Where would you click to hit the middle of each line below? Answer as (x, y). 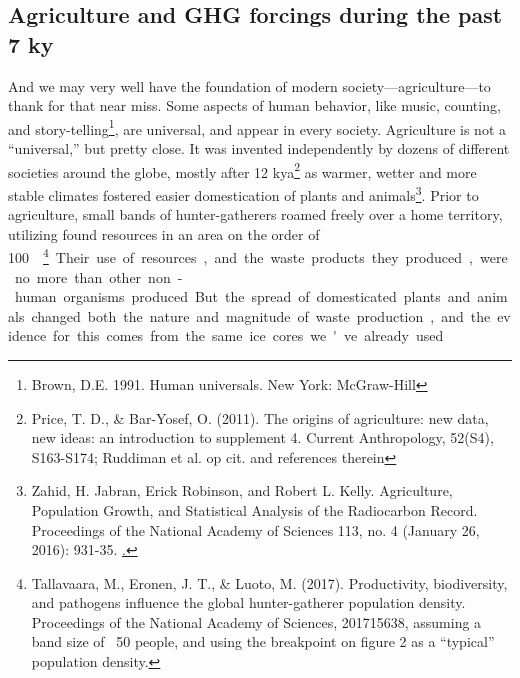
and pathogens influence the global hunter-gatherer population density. (248, 602)
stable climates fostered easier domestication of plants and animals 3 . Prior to (243, 193)
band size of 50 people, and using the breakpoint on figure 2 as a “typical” (263, 641)
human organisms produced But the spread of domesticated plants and (242, 296)
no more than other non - (98, 276)
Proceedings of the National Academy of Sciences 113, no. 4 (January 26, (255, 529)
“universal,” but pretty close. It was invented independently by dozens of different (259, 148)
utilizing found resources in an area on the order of (164, 233)
